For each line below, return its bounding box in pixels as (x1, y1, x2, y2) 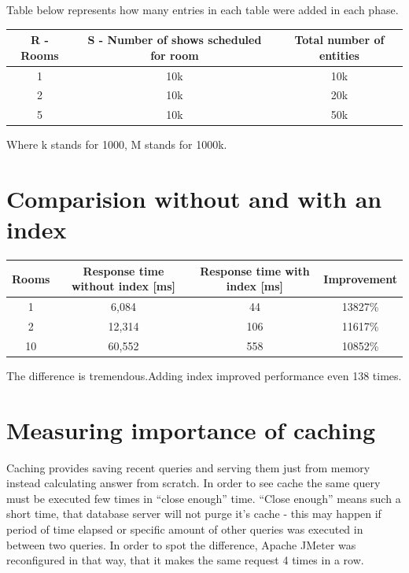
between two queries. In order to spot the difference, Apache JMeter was (6, 536, 356, 553)
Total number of (294, 31, 385, 48)
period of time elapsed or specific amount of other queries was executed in (6, 521, 363, 538)
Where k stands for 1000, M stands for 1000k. (6, 136, 227, 153)
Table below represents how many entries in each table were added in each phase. (6, 2, 399, 17)
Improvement (323, 270, 397, 286)
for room (150, 46, 199, 63)
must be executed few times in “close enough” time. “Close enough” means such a (6, 490, 401, 506)
